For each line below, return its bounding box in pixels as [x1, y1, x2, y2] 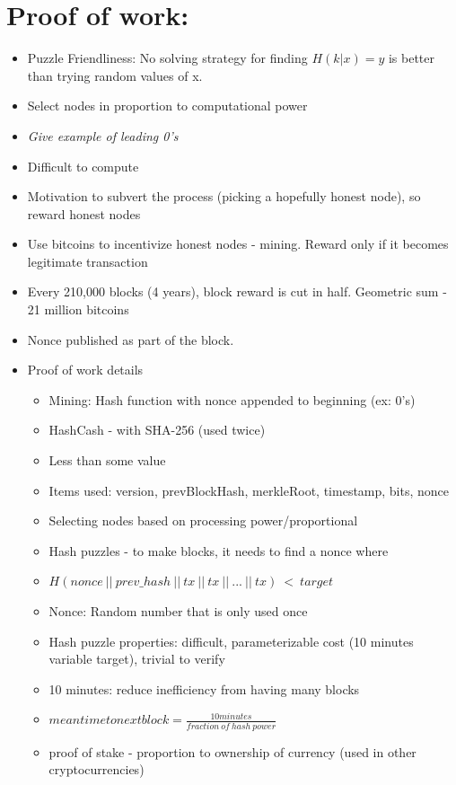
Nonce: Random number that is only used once [48, 602, 308, 620]
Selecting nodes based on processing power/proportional [48, 511, 358, 530]
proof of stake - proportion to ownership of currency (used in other [48, 742, 417, 761]
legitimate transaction [27, 251, 148, 270]
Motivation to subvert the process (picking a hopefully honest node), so [27, 187, 421, 206]
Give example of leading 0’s [27, 126, 179, 145]
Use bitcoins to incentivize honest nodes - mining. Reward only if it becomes [27, 234, 449, 253]
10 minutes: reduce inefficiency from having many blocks [48, 679, 360, 698]
